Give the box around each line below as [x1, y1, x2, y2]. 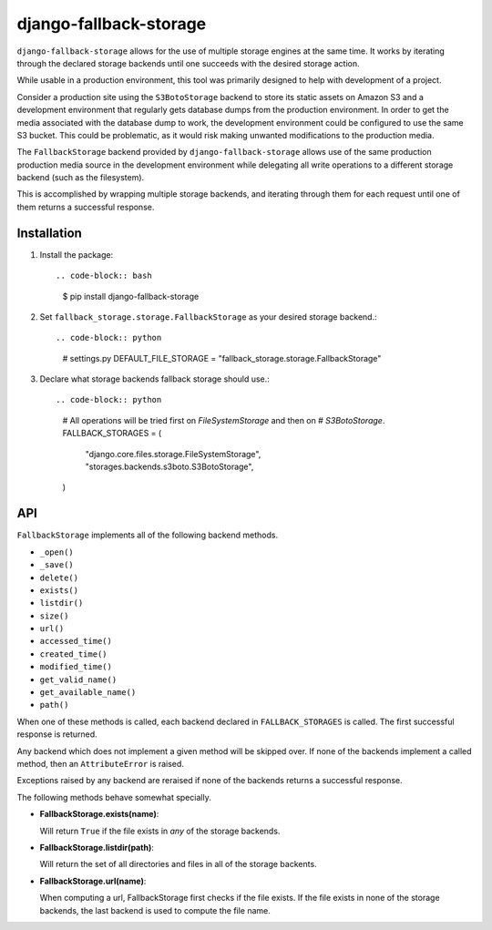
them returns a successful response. [16, 201, 155, 212]
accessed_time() [39, 636, 113, 647]
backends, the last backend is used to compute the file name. [39, 904, 271, 915]
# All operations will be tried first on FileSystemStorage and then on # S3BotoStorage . [62, 414, 385, 425]
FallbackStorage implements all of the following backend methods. [16, 529, 278, 541]
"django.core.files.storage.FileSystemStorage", [85, 448, 261, 459]
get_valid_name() [39, 674, 118, 685]
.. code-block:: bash [56, 271, 152, 281]
